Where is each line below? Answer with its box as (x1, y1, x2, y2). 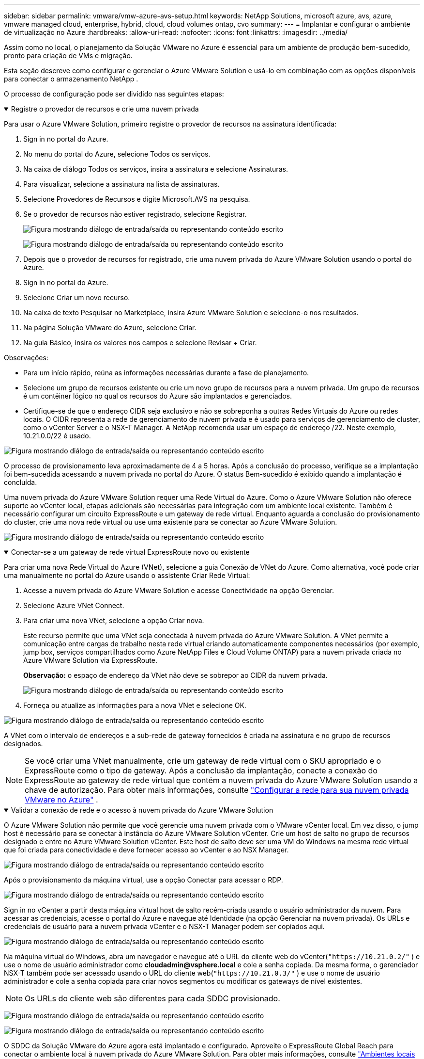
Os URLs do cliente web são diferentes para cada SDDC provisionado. (25, 994, 280, 1003)
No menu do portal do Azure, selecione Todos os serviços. (23, 150, 211, 158)
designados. (4, 739, 43, 748)
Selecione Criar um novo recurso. (23, 293, 130, 302)
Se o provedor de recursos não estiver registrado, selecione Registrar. (23, 210, 247, 218)
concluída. (4, 478, 37, 486)
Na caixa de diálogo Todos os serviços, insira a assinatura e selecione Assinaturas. (23, 165, 288, 173)
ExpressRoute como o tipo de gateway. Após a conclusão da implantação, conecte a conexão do (25, 766, 378, 775)
